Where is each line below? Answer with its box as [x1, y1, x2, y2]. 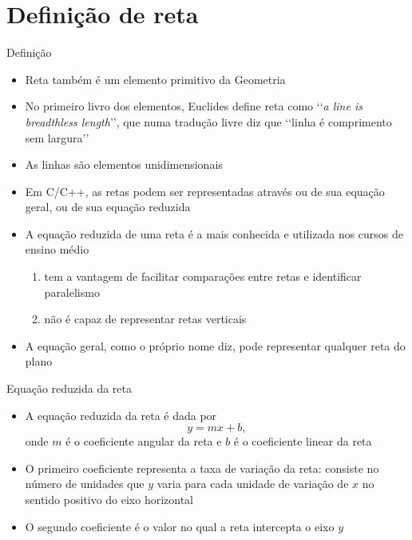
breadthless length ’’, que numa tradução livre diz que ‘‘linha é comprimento [25, 113, 392, 130]
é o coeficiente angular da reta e [65, 433, 222, 450]
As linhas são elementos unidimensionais [25, 156, 223, 173]
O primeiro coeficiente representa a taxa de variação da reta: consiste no [25, 459, 379, 476]
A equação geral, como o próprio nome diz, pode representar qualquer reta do [25, 337, 406, 354]
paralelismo [44, 283, 100, 300]
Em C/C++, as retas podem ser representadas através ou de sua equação [25, 182, 385, 199]
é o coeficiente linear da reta [233, 433, 372, 450]
